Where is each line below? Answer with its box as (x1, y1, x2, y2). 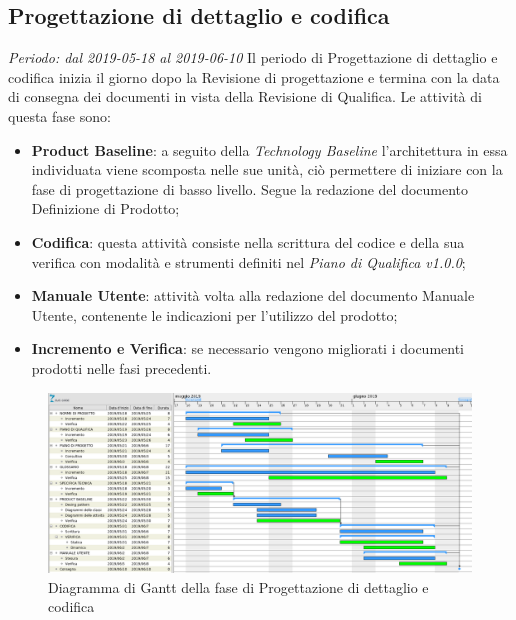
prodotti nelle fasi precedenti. (31, 357, 212, 378)
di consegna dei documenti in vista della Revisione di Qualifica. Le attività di (8, 86, 482, 107)
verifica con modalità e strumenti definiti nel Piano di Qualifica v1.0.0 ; (31, 251, 466, 272)
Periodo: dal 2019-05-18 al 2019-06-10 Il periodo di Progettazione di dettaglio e (8, 47, 498, 68)
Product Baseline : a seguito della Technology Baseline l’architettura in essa (31, 139, 508, 160)
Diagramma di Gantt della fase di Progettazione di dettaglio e (48, 576, 429, 597)
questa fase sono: (8, 105, 111, 126)
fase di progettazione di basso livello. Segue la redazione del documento (31, 178, 469, 199)
